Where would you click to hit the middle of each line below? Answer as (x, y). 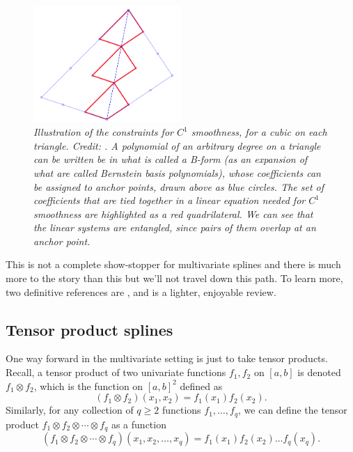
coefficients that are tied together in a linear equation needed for (170, 200)
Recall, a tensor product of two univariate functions (116, 372)
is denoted (319, 372)
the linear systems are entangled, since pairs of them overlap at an (175, 227)
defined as (201, 385)
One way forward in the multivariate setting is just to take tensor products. (167, 358)
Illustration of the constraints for (103, 132)
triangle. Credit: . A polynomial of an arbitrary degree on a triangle (177, 145)
